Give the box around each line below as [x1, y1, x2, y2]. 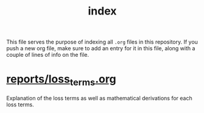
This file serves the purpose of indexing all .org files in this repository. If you [6, 38, 198, 46]
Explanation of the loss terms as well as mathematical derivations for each [6, 94, 193, 102]
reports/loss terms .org [6, 73, 117, 88]
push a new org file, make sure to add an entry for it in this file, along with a [6, 45, 195, 52]
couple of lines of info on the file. [6, 51, 90, 59]
